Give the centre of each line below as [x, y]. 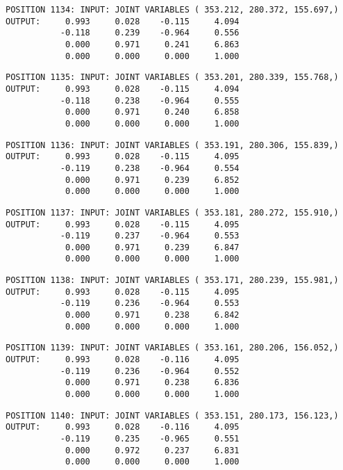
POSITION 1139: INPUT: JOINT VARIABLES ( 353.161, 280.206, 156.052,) [172, 348]
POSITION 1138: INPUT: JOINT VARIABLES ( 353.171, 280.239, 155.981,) [172, 281]
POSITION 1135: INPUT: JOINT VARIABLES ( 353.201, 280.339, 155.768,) [172, 78]
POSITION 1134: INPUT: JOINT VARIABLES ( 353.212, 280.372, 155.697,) [172, 10]
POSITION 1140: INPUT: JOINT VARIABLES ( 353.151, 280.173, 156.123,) [172, 415]
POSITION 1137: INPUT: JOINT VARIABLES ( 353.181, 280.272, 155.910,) [172, 212]
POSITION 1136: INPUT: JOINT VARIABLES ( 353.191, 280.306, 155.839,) [172, 145]
